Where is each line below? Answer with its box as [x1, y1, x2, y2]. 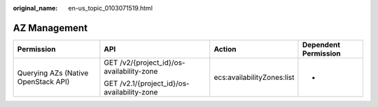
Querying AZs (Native [17, 68, 89, 78]
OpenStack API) [17, 76, 70, 86]
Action [213, 44, 237, 53]
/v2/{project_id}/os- [119, 58, 185, 67]
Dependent [302, 40, 341, 49]
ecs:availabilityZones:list [213, 72, 295, 82]
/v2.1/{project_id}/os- [119, 79, 190, 88]
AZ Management [13, 22, 87, 34]
